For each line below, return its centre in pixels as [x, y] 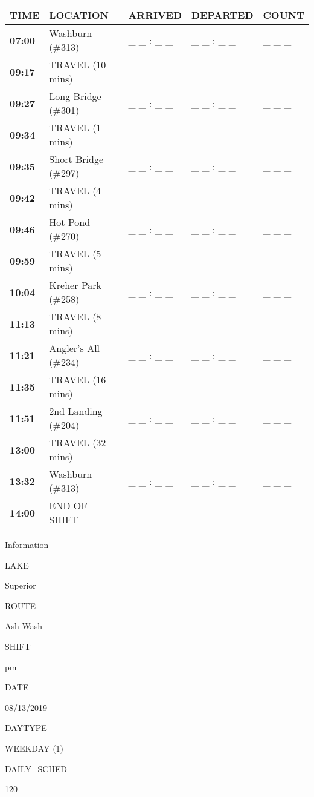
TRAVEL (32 [78, 442]
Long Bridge [75, 96]
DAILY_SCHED [36, 768]
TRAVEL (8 [75, 316]
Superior [21, 585]
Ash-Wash [24, 626]
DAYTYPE [26, 728]
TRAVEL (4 [75, 190]
